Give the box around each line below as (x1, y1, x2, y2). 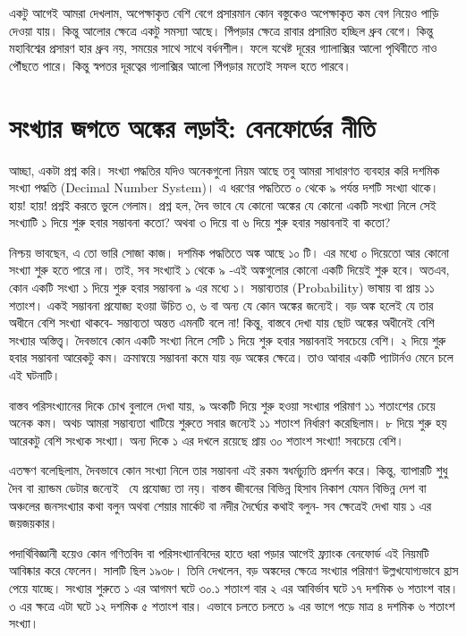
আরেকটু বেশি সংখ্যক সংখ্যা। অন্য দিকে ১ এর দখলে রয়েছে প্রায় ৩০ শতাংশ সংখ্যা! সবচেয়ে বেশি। (9, 430, 405, 449)
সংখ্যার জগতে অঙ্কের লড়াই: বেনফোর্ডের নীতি (9, 108, 376, 145)
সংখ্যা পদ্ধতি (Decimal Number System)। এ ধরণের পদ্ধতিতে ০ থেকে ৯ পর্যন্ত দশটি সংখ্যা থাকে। (9, 178, 439, 197)
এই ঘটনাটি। (9, 366, 61, 385)
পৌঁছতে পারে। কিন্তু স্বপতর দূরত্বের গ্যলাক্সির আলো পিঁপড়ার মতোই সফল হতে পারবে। (9, 55, 352, 74)
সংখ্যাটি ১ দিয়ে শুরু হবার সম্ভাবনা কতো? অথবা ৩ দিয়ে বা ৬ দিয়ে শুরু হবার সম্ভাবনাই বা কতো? (9, 213, 391, 232)
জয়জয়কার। (9, 513, 58, 532)
